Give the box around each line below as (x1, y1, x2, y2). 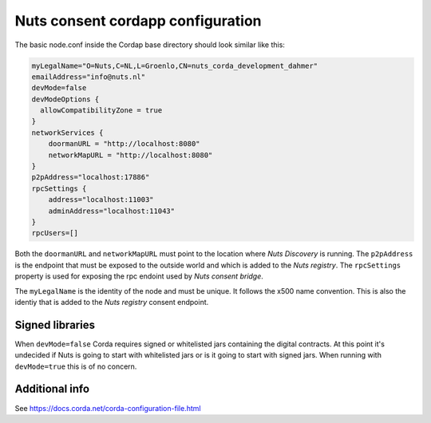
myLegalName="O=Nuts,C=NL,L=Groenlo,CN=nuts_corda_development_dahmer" (31, 61, 318, 70)
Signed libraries (14, 318, 96, 331)
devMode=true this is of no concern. (14, 362, 137, 371)
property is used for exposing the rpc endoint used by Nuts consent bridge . (14, 271, 263, 281)
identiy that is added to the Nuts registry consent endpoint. (14, 297, 209, 306)
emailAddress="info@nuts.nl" (31, 72, 146, 81)
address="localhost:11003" (48, 196, 155, 204)
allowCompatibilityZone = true (40, 106, 163, 115)
